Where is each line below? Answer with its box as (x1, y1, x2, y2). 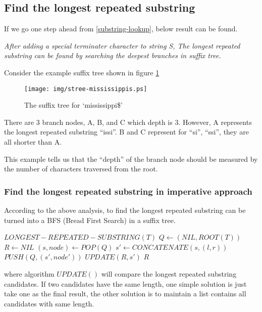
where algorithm (4, 268, 55, 279)
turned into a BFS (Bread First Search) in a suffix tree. (4, 214, 176, 225)
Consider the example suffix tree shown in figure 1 (4, 67, 160, 77)
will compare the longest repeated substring (101, 268, 237, 279)
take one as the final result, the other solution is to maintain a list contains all (4, 288, 246, 299)
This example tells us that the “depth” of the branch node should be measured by (4, 153, 258, 164)
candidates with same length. (4, 298, 94, 308)
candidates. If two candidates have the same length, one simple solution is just (4, 278, 247, 289)
